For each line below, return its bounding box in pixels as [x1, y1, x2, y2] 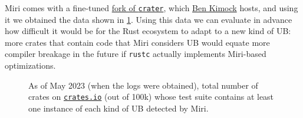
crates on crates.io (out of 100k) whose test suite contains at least [28, 90, 274, 103]
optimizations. [5, 59, 56, 72]
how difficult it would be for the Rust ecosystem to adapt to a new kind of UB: [5, 25, 291, 37]
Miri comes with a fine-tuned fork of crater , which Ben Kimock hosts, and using [5, 2, 298, 14]
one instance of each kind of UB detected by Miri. [28, 102, 209, 114]
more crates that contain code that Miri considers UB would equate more [5, 36, 270, 48]
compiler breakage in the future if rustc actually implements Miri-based [5, 48, 266, 60]
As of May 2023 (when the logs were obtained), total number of [28, 79, 258, 91]
